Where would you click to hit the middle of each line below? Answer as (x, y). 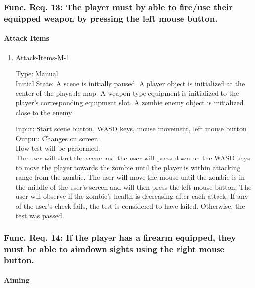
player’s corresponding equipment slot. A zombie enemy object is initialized (129, 102)
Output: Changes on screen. (58, 138)
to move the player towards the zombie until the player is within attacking (128, 167)
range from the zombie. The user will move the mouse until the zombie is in (130, 177)
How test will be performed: (58, 148)
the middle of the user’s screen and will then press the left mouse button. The (133, 186)
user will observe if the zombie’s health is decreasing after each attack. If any (132, 196)
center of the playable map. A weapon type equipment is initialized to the (127, 93)
